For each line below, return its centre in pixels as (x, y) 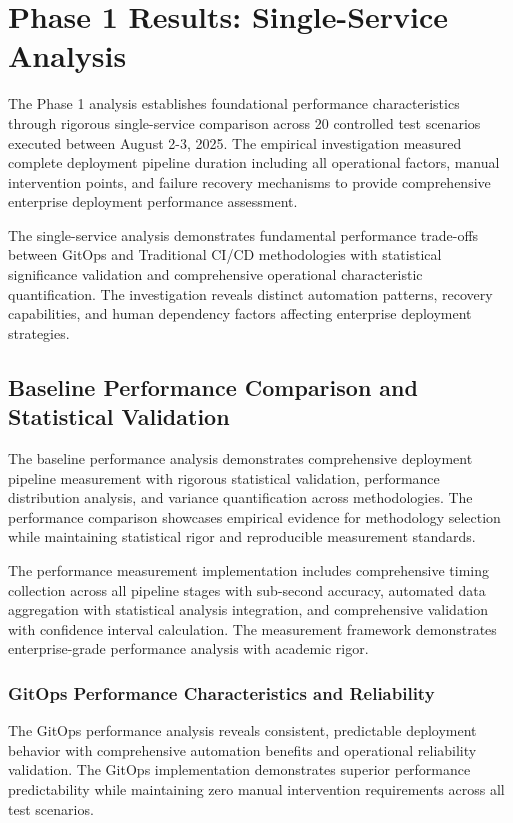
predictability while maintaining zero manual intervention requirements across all (256, 788)
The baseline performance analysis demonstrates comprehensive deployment (240, 458)
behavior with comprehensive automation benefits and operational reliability (242, 749)
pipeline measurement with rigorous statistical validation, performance (224, 477)
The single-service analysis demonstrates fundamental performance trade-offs (243, 234)
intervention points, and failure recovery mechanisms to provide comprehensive (249, 181)
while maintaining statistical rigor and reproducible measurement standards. (242, 536)
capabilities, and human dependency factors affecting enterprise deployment (240, 313)
